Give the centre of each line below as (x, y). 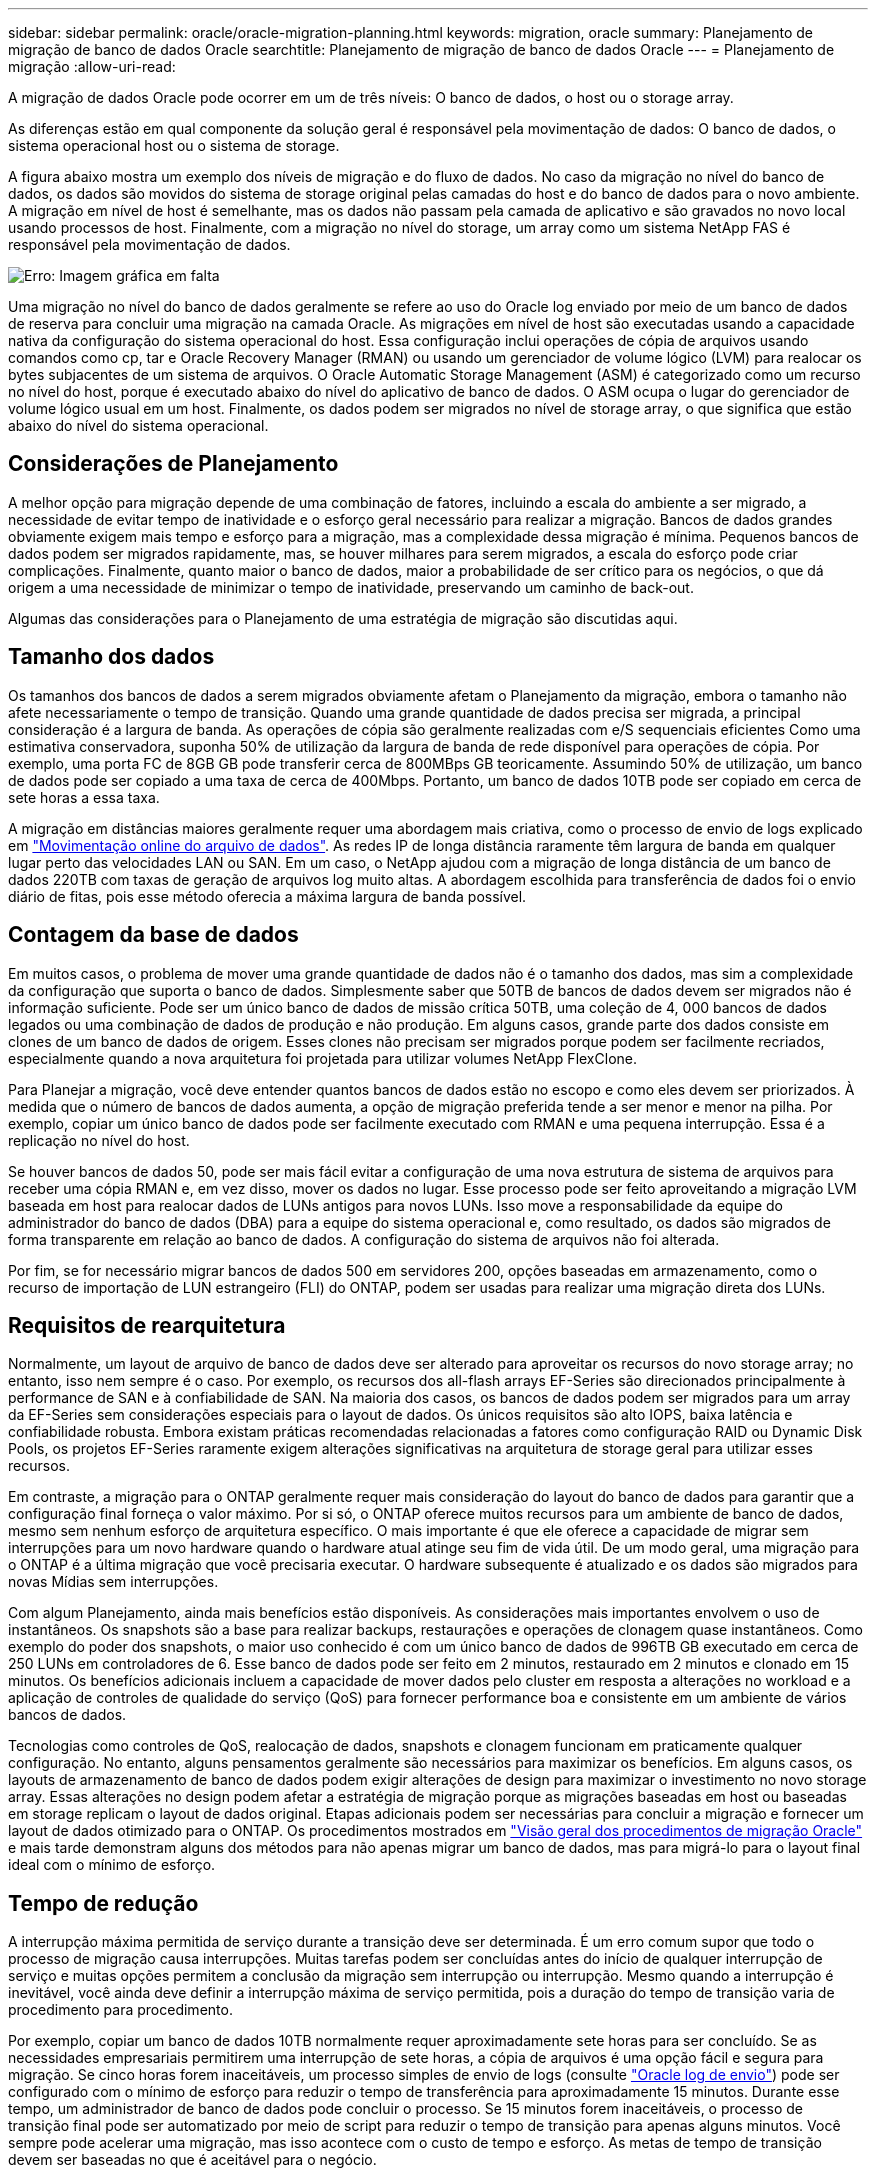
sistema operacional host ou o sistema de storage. (174, 145)
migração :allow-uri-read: (92, 66)
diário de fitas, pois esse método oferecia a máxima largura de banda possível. (267, 896)
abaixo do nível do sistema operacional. (138, 425)
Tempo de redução (103, 1903)
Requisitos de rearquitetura (147, 1325)
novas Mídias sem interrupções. (113, 1582)
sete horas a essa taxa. (84, 797)
